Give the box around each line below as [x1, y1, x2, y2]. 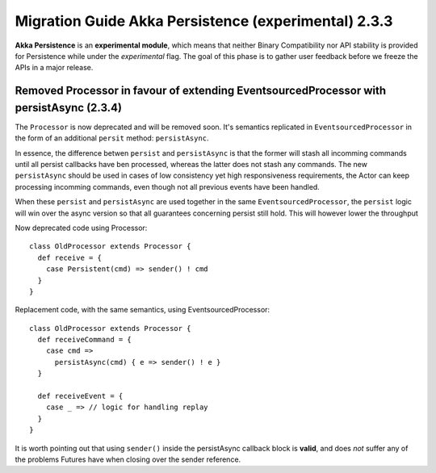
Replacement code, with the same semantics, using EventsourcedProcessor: [15, 305, 270, 315]
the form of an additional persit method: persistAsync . [15, 133, 209, 143]
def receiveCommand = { [37, 335, 132, 345]
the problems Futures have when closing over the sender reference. [15, 454, 241, 464]
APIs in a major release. [15, 63, 94, 73]
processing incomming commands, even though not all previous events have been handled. [15, 182, 321, 191]
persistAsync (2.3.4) [15, 101, 123, 115]
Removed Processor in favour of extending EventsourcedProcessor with [15, 84, 387, 98]
